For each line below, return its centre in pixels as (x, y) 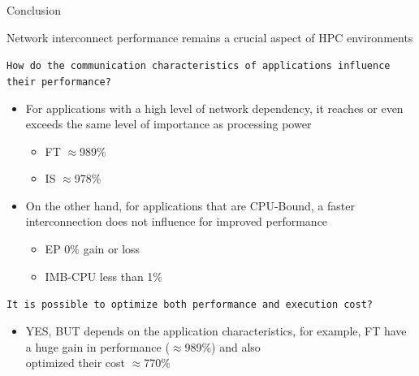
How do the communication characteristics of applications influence (199, 66)
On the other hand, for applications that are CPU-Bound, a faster (190, 205)
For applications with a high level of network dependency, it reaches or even (214, 108)
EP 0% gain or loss (93, 249)
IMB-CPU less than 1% (104, 276)
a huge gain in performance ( (97, 346)
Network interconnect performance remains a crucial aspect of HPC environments (210, 37)
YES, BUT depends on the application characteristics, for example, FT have (216, 330)
